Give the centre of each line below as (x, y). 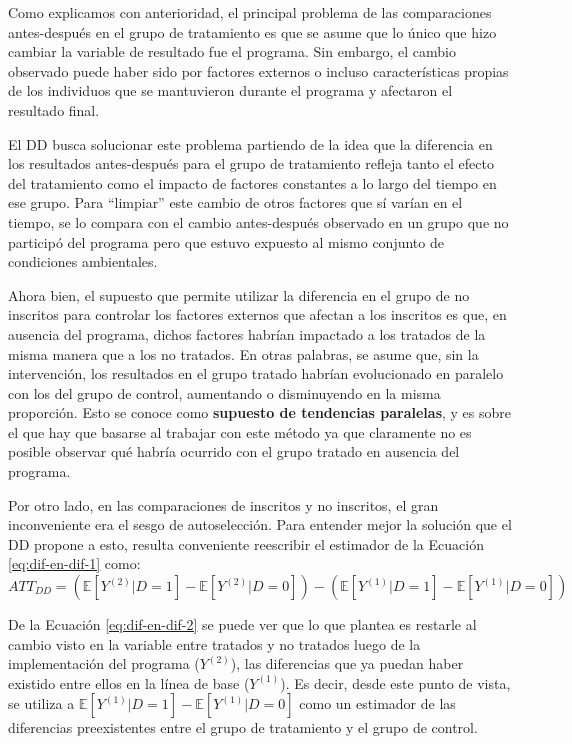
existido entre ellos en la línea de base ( (129, 682)
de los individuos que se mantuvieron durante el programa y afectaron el (230, 90)
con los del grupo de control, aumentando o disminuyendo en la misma (224, 392)
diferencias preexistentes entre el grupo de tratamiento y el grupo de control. (243, 727)
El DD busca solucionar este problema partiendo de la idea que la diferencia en (250, 143)
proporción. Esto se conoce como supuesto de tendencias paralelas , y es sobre (260, 412)
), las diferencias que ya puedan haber (347, 663)
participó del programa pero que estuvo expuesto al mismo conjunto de (226, 241)
